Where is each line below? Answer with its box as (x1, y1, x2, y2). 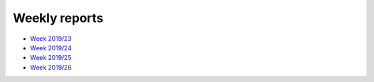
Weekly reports (12, 10, 104, 25)
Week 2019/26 (30, 63, 72, 72)
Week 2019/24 (30, 43, 72, 52)
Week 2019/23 (30, 34, 72, 43)
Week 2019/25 (30, 54, 72, 62)
